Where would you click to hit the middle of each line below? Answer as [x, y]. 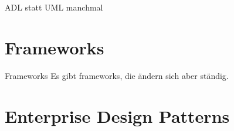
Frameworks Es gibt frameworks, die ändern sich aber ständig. [117, 75]
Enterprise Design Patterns [117, 116]
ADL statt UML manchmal [54, 7]
